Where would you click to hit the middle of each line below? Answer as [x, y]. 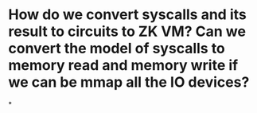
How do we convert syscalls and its [127, 15]
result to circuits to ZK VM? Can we [127, 31]
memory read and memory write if [123, 66]
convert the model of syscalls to [117, 49]
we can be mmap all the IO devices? [129, 82]
